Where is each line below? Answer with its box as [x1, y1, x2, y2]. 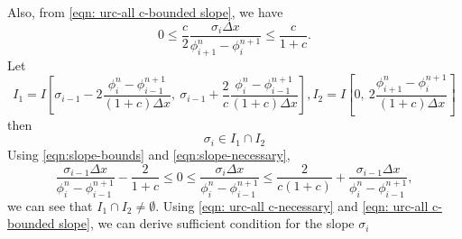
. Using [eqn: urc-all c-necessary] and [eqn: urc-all [155, 196, 429, 215]
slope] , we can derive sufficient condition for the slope [59, 214, 355, 233]
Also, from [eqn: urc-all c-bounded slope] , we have [7, 3, 283, 21]
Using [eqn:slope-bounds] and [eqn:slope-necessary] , [7, 144, 291, 163]
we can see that [7, 196, 93, 215]
